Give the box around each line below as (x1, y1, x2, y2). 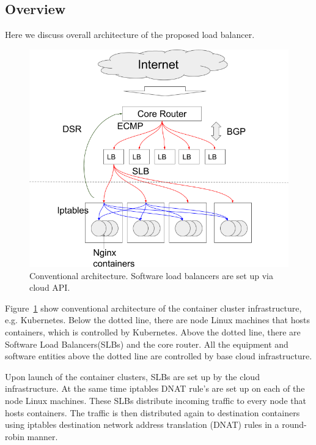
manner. (27, 430, 58, 443)
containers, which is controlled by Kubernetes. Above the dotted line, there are (5, 325, 301, 338)
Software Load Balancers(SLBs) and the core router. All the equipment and (5, 337, 288, 350)
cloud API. (29, 281, 70, 294)
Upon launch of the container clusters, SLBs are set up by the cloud (5, 370, 260, 383)
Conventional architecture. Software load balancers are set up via (29, 269, 273, 282)
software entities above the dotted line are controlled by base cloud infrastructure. (5, 350, 312, 362)
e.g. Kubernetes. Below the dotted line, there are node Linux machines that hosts (5, 313, 310, 326)
